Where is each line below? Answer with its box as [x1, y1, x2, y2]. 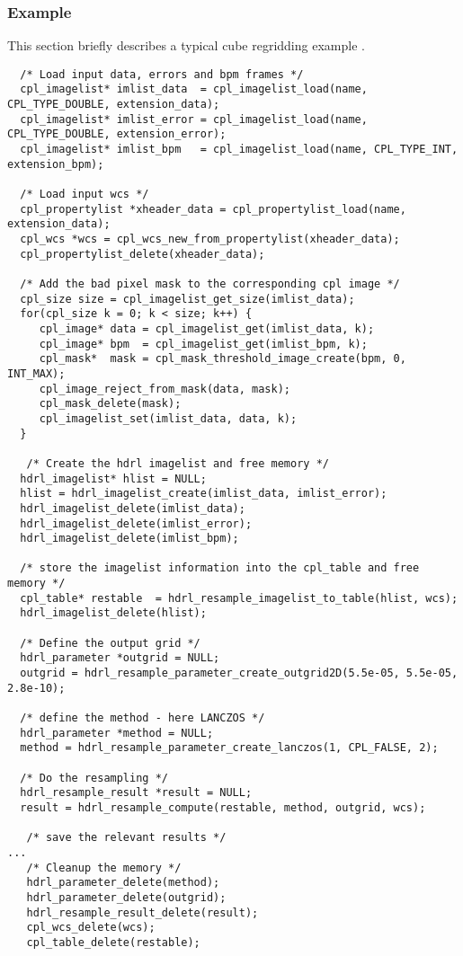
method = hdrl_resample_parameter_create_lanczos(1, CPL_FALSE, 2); [20, 741, 439, 755]
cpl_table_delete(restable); [26, 935, 200, 949]
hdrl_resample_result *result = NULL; [20, 786, 253, 800]
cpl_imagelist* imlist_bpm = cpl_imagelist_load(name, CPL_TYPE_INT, [20, 143, 459, 156]
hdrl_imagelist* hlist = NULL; [20, 472, 207, 485]
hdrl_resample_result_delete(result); [26, 906, 259, 919]
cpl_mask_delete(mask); [39, 397, 182, 411]
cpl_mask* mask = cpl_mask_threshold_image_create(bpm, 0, [39, 352, 406, 366]
